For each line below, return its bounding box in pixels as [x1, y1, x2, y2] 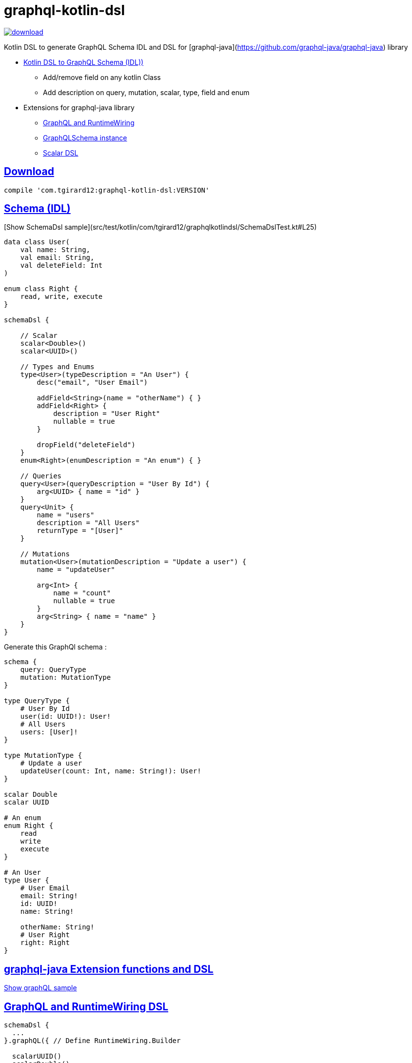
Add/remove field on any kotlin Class [43, 73, 161, 81]
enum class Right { [4, 285, 78, 293]
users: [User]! [20, 728, 78, 736]
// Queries [20, 472, 62, 480]
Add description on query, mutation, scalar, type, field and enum [43, 88, 250, 97]
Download [4, 165, 54, 178]
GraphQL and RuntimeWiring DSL [4, 1000, 169, 1013]
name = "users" [37, 511, 95, 519]
